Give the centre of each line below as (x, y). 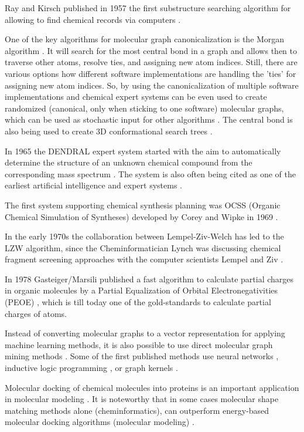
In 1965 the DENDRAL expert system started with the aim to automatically (143, 151)
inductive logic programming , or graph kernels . (91, 368)
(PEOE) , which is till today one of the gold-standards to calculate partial (138, 302)
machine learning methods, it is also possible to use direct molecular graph (139, 344)
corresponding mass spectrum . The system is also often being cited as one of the (150, 173)
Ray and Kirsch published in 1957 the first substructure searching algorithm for (148, 8)
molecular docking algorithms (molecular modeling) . (100, 422)
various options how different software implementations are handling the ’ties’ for (151, 73)
